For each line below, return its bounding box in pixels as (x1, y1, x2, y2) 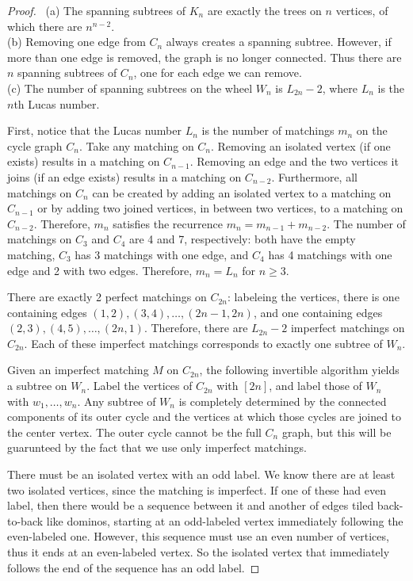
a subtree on (7, 377, 67, 394)
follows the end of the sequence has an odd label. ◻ (7, 559, 260, 575)
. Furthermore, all (271, 168, 358, 185)
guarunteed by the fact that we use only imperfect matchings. (7, 439, 307, 456)
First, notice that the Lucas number (7, 122, 182, 139)
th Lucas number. (13, 95, 100, 112)
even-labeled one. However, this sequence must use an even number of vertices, (7, 528, 389, 545)
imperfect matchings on (290, 319, 405, 336)
